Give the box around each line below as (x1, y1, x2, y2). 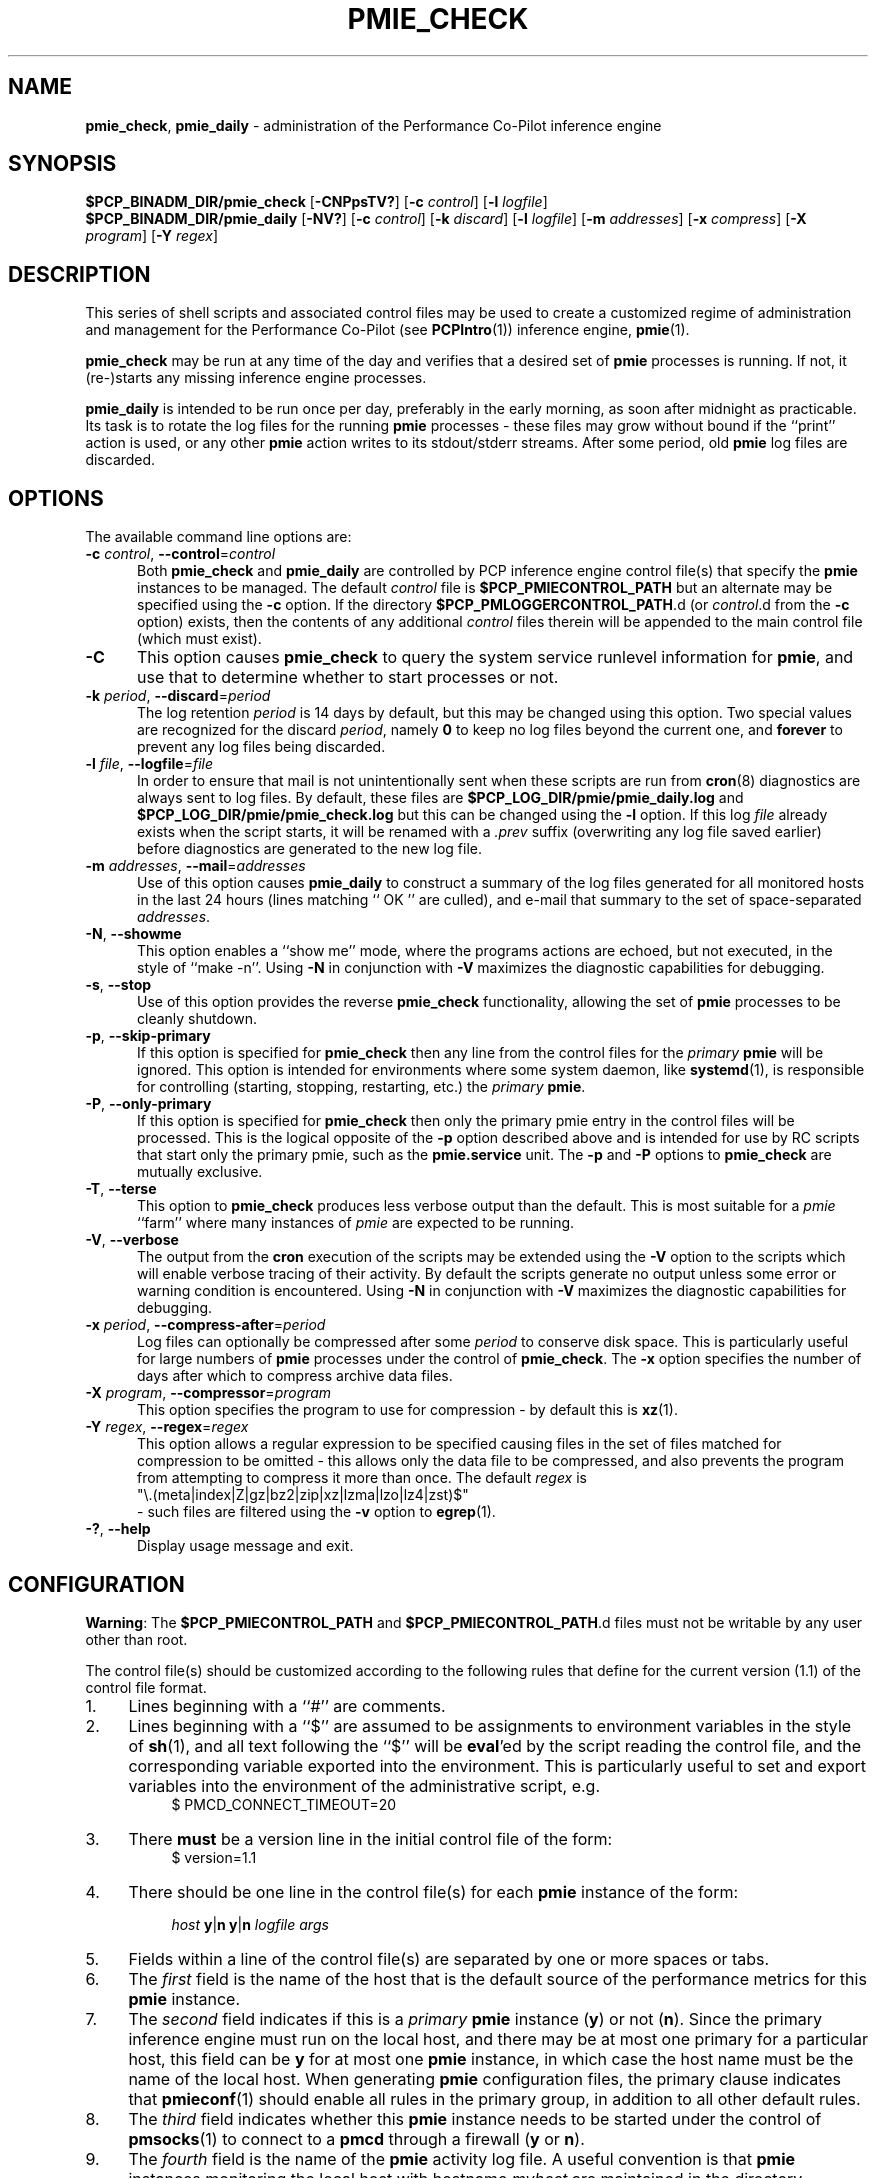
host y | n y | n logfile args (171, 1915, 329, 1933)
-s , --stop (85, 976, 152, 994)
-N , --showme (85, 925, 182, 943)
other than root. (85, 1630, 188, 1648)
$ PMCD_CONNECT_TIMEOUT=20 (171, 1795, 397, 1813)
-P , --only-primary (85, 1095, 212, 1113)
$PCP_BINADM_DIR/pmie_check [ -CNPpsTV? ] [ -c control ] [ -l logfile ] (85, 193, 548, 211)
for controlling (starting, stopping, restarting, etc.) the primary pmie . (137, 1078, 586, 1096)
